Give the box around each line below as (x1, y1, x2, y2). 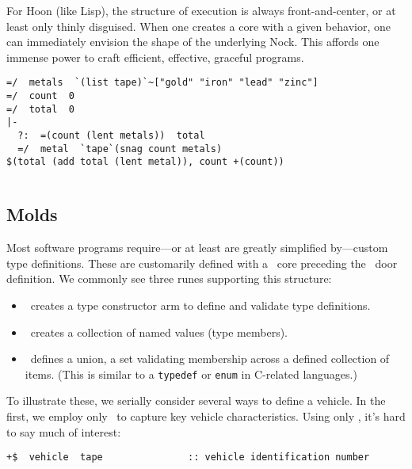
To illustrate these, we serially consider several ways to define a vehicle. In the (6, 392, 386, 409)
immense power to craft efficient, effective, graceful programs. (6, 48, 304, 65)
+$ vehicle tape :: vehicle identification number (6, 452, 370, 463)
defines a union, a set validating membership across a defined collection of (30, 350, 390, 367)
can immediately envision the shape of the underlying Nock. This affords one (6, 33, 380, 50)
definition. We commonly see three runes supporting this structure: (6, 270, 332, 287)
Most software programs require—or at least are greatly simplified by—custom (6, 239, 388, 256)
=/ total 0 (6, 103, 74, 115)
